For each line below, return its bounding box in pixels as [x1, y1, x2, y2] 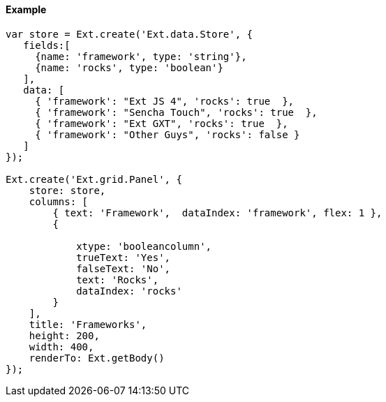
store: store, [29, 184, 106, 196]
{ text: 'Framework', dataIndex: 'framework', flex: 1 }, [52, 207, 383, 218]
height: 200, [29, 329, 100, 341]
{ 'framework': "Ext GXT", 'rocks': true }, [35, 117, 288, 129]
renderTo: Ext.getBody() [29, 352, 165, 364]
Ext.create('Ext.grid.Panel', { [6, 173, 182, 185]
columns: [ [29, 195, 89, 207]
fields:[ [23, 39, 70, 51]
